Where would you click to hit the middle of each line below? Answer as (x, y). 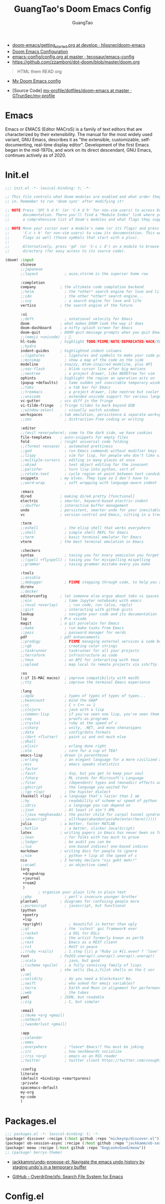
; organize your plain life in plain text (82, 892)
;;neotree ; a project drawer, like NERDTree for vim (87, 374)
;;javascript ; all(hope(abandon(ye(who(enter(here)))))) (89, 819)
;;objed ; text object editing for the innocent (84, 465)
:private (29, 1083)
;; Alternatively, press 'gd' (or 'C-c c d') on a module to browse (82, 246)
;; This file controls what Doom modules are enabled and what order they (83, 197)
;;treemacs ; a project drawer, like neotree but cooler (90, 392)
